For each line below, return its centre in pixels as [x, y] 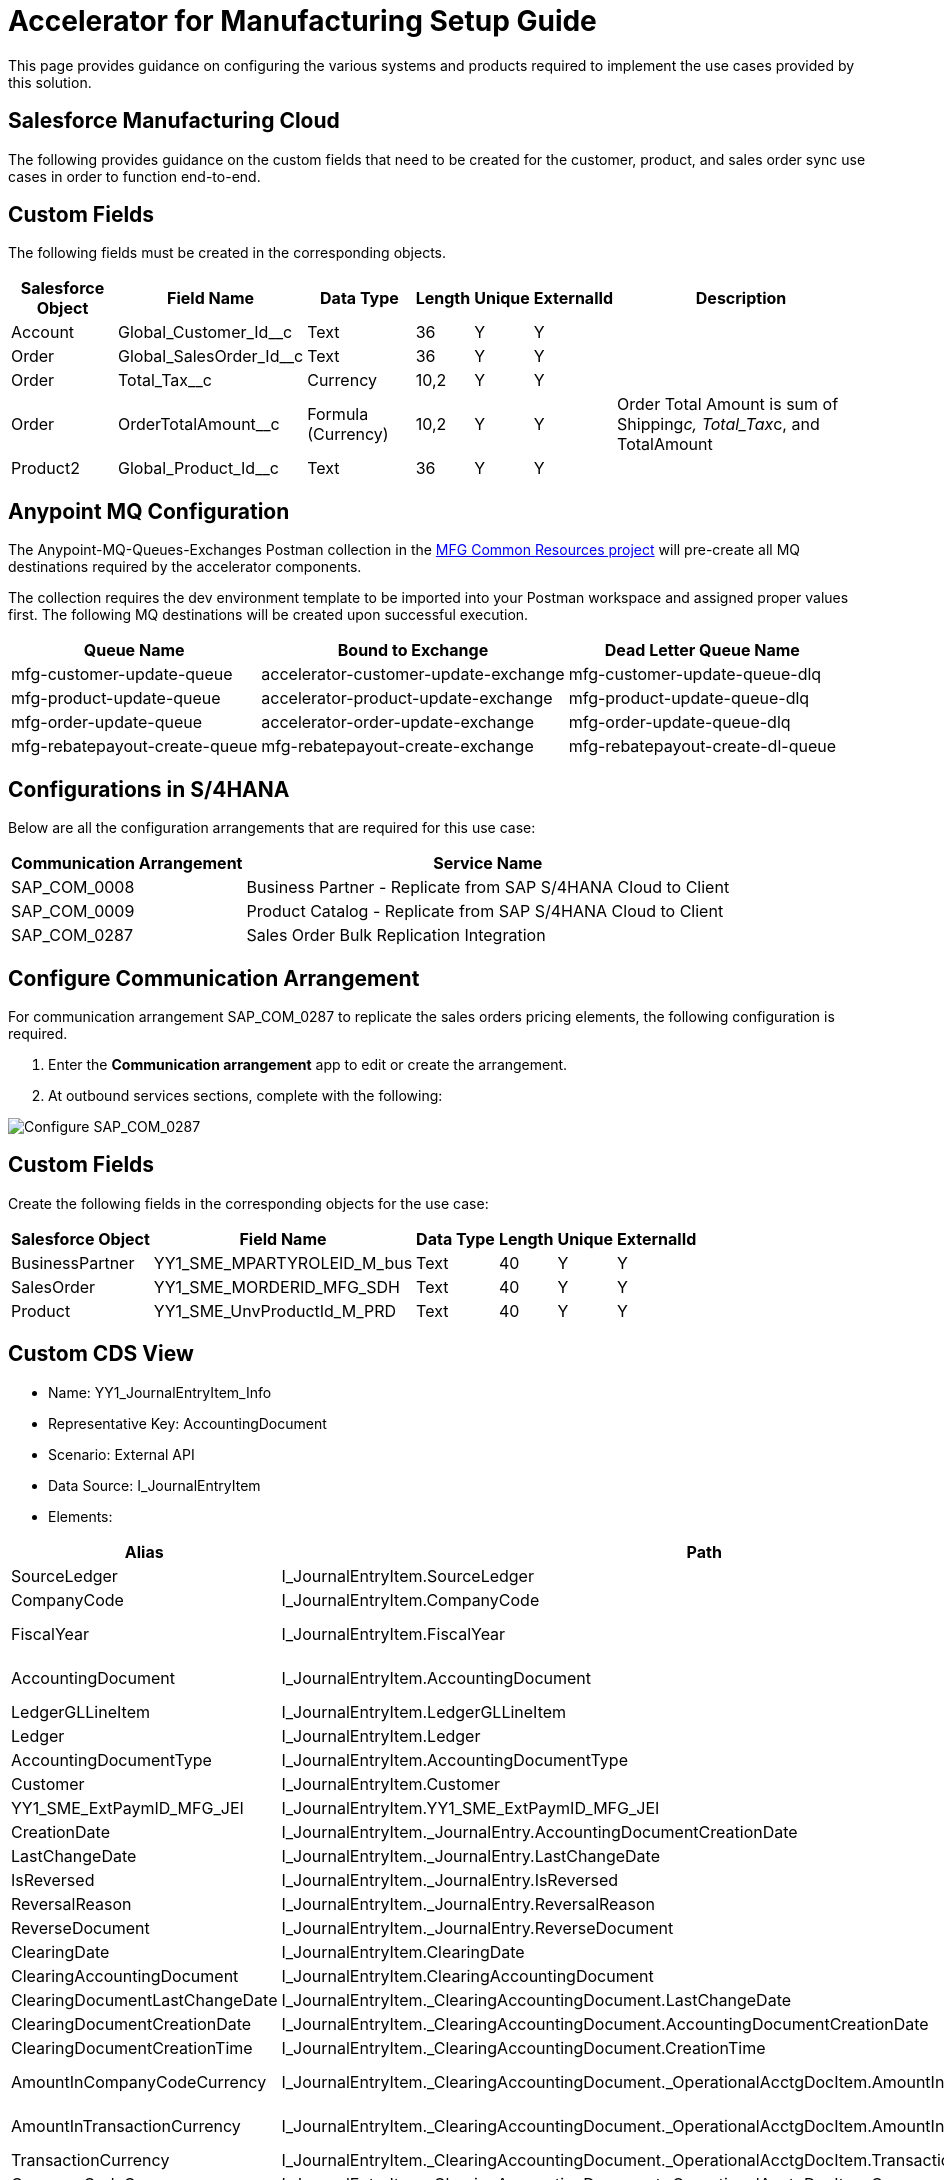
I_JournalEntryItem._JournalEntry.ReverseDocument [477, 1927]
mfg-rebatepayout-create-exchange [397, 746]
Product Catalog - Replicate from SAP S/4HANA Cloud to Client [485, 911]
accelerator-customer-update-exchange [413, 674]
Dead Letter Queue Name [702, 650]
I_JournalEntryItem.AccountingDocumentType [454, 1759]
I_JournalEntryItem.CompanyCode [410, 1599]
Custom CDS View [101, 1354]
